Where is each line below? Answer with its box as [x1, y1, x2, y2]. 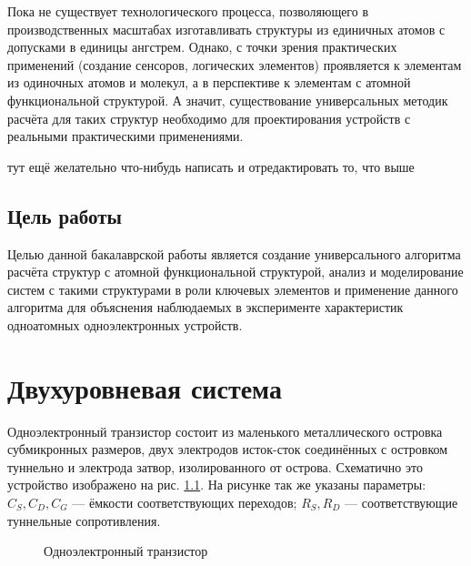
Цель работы [7, 201, 122, 229]
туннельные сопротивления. [7, 510, 161, 530]
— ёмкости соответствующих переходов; [72, 493, 297, 512]
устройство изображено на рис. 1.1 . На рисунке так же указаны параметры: [7, 475, 426, 494]
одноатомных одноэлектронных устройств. [7, 315, 243, 334]
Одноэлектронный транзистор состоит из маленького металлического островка [7, 421, 443, 440]
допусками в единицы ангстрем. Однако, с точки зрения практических [7, 37, 397, 56]
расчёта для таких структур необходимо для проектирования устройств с [7, 108, 411, 127]
